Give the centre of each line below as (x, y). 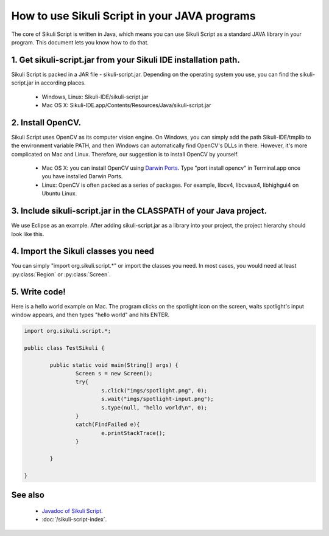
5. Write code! (39, 292)
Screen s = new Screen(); (114, 374)
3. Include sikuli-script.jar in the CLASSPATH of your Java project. (139, 211)
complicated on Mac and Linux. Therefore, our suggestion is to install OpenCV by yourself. (125, 154)
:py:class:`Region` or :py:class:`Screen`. (61, 274)
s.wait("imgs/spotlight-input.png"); (157, 399)
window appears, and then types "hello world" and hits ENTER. (90, 315)
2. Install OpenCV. (46, 123)
